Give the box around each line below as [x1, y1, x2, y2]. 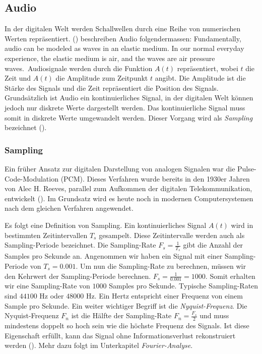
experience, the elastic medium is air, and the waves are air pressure [5, 52, 215, 63]
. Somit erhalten [205, 270, 255, 281]
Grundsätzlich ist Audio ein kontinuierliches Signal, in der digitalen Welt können [5, 92, 253, 103]
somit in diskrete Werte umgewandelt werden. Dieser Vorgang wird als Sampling [5, 112, 253, 123]
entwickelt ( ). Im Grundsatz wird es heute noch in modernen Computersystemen [5, 193, 253, 203]
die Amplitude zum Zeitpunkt [55, 73, 148, 83]
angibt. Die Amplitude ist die [155, 73, 246, 83]
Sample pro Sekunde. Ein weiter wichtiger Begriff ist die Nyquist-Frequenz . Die [5, 300, 247, 311]
